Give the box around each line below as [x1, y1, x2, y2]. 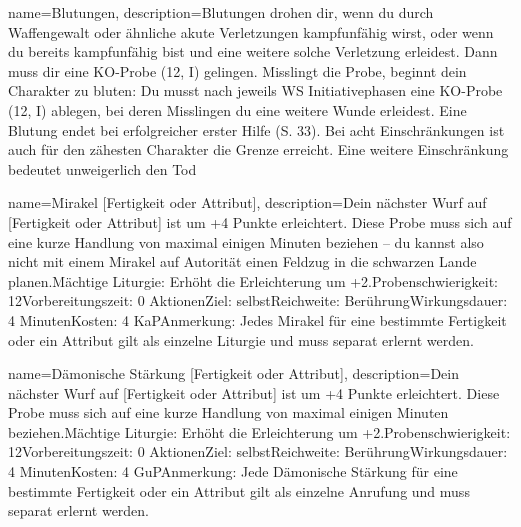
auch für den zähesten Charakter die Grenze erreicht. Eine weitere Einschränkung [8, 139, 509, 160]
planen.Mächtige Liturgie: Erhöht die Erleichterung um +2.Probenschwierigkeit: [8, 270, 498, 291]
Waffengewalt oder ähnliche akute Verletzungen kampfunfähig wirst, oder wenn [8, 21, 494, 42]
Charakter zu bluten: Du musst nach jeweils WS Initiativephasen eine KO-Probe [8, 80, 503, 101]
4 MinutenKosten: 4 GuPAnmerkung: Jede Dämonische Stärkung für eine [8, 461, 458, 482]
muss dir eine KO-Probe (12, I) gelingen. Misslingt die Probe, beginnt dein [8, 60, 467, 81]
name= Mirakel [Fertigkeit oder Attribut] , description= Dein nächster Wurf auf [8, 192, 487, 213]
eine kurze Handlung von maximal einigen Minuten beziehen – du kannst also [8, 231, 484, 252]
